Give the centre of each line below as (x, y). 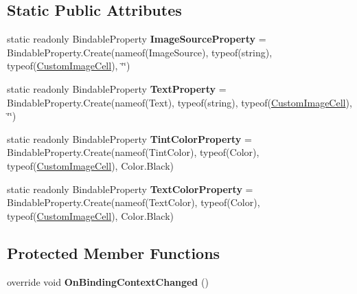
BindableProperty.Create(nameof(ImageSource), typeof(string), (140, 52)
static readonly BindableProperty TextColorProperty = (130, 189)
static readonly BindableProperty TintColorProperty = (129, 138)
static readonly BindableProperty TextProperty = (117, 88)
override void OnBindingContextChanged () (108, 281)
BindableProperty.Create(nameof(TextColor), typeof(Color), (134, 202)
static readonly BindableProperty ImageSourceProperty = (137, 39)
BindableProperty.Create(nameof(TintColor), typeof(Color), (133, 152)
